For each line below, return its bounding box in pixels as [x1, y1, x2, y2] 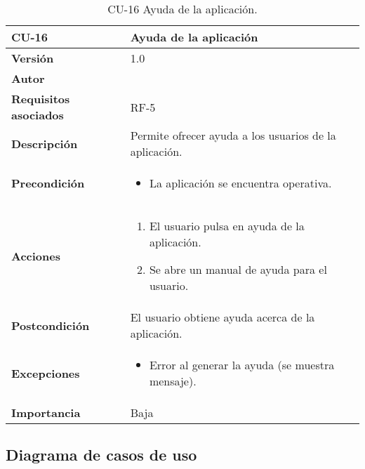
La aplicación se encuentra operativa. [149, 175, 332, 191]
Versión [11, 50, 54, 66]
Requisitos [11, 91, 70, 107]
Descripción [11, 135, 78, 152]
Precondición [11, 175, 85, 191]
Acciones [11, 247, 60, 264]
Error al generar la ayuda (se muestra [149, 357, 335, 373]
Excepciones [11, 364, 80, 381]
